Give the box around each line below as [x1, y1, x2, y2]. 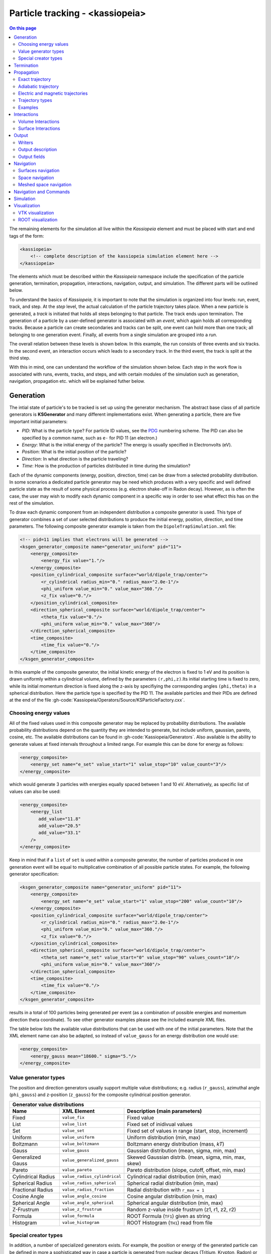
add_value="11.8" [38, 816, 81, 822]
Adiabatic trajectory [18, 83, 59, 89]
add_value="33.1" [38, 830, 81, 836]
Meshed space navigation [18, 182, 72, 188]
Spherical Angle [12, 1199, 50, 1206]
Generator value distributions [12, 1101, 84, 1108]
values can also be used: [9, 788, 61, 795]
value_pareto [62, 1167, 92, 1173]
